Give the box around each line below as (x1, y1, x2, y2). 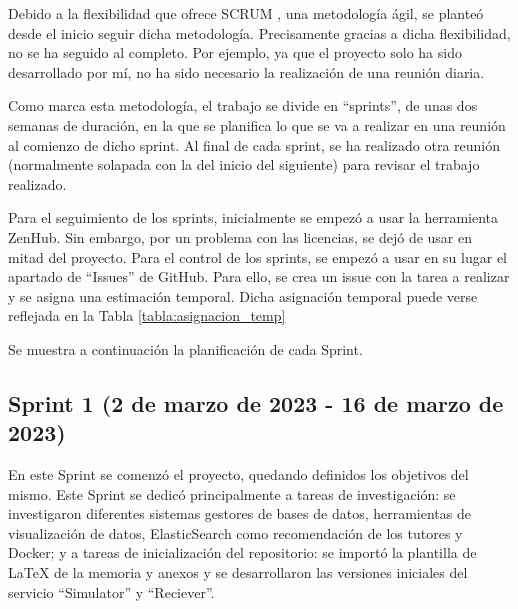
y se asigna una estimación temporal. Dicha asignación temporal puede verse (8, 285, 478, 306)
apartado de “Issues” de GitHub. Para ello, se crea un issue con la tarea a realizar (8, 266, 510, 287)
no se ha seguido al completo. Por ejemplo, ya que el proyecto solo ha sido (8, 42, 462, 63)
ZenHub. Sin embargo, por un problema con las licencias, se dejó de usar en (8, 226, 473, 247)
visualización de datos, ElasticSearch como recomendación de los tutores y (8, 522, 463, 543)
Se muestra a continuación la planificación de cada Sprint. (8, 338, 363, 359)
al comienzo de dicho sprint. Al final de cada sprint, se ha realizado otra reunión (8, 134, 500, 155)
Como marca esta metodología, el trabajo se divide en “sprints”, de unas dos (8, 95, 478, 116)
